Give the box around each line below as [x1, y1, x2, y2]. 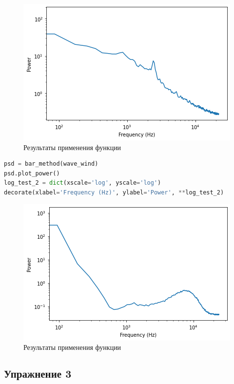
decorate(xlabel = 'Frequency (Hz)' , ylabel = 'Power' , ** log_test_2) [4, 189, 224, 196]
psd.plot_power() [4, 170, 60, 177]
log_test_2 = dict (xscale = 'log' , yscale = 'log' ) [4, 179, 161, 187]
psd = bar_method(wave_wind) [4, 160, 98, 168]
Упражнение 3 [4, 366, 72, 381]
